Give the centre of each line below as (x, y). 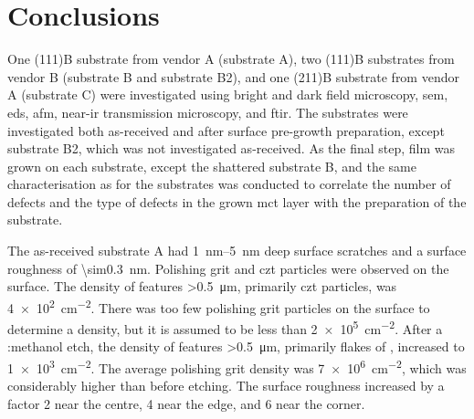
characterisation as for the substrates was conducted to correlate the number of (229, 184)
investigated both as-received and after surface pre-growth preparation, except (226, 130)
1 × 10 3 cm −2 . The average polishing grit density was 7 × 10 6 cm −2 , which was (237, 366)
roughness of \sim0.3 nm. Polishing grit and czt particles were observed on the (228, 268)
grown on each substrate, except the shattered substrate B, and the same (212, 166)
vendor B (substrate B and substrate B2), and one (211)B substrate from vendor (233, 76)
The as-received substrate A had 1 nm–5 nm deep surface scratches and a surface (237, 251)
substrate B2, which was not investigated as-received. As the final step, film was (232, 148)
